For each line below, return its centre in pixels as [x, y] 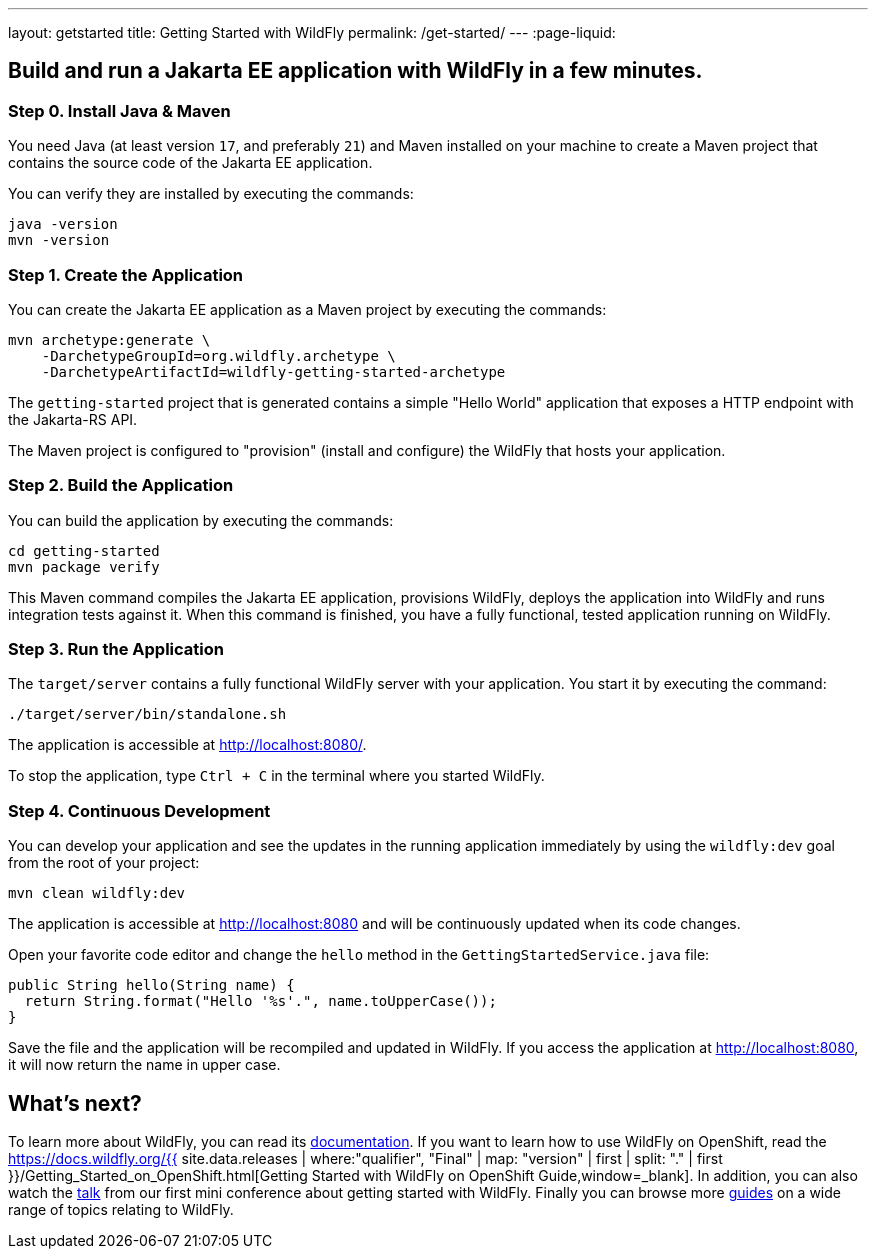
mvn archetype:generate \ [109, 339]
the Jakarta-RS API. [73, 419]
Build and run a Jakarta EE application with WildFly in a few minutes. [355, 71]
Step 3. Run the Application [116, 649]
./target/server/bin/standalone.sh [147, 714]
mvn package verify [84, 566]
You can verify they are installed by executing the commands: [211, 194]
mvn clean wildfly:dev [97, 893]
